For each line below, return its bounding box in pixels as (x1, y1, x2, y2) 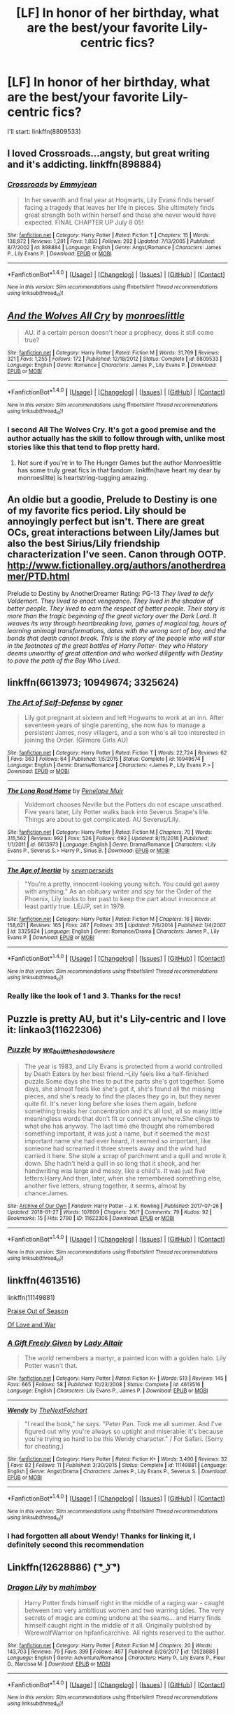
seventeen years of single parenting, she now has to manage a (24, 721, 206, 729)
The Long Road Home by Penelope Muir (7, 787, 124, 795)
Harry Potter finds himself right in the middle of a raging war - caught (24, 1598, 225, 1607)
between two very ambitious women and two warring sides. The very (24, 1606, 225, 1614)
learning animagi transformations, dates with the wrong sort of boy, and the (7, 626, 227, 635)
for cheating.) (24, 1442, 64, 1451)
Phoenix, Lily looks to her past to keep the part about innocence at (24, 895, 216, 903)
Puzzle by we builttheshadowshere (7, 1044, 115, 1056)
